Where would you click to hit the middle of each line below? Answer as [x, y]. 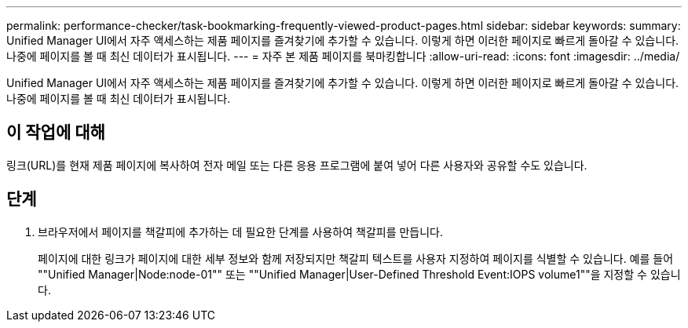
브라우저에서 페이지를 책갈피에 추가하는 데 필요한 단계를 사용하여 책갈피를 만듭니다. [241, 231]
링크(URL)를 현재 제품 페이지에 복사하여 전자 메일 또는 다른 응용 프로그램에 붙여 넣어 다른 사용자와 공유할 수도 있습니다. [297, 165]
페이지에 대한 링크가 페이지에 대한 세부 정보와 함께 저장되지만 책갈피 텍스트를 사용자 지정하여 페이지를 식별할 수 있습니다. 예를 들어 [356, 258]
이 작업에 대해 [56, 133]
